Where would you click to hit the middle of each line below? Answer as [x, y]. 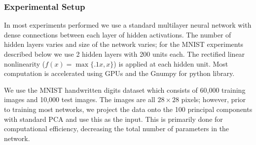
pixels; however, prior [214, 99]
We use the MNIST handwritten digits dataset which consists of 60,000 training [125, 90]
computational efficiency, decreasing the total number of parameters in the [117, 128]
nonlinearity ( [25, 63]
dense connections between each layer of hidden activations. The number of [118, 34]
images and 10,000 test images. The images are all [80, 99]
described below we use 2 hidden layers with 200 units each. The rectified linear [125, 54]
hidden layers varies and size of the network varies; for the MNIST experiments [124, 44]
